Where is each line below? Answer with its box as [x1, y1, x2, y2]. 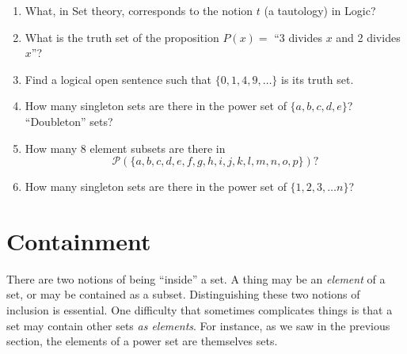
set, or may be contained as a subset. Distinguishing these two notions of [6, 286, 360, 303]
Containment [6, 224, 151, 257]
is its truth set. [281, 70, 354, 87]
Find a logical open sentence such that [25, 70, 212, 87]
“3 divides [274, 29, 322, 45]
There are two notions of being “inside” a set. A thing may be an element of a [6, 270, 386, 287]
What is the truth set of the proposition [25, 29, 219, 45]
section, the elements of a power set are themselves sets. [6, 333, 278, 349]
